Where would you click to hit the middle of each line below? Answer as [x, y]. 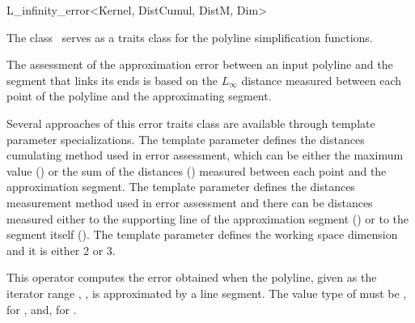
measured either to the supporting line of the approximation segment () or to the [208, 218]
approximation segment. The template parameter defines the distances [181, 187]
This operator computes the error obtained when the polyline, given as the [192, 277]
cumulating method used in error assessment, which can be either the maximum [205, 155]
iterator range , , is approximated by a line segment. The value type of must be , [207, 293]
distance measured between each [322, 80]
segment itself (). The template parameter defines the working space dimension [202, 234]
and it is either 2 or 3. [61, 250]
